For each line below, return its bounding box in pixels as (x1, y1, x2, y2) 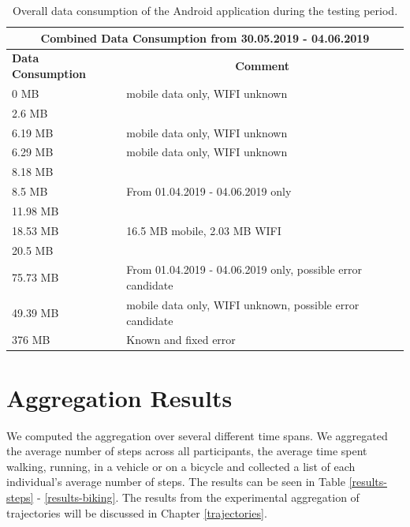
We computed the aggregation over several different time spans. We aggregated (6, 427, 388, 443)
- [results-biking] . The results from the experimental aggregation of (37, 488, 360, 505)
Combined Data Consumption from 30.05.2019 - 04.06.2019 (40, 29, 370, 46)
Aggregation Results (6, 381, 233, 413)
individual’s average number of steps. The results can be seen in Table (6, 473, 345, 490)
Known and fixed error (126, 331, 236, 348)
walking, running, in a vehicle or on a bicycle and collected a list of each (6, 458, 356, 474)
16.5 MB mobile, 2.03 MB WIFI (126, 222, 281, 238)
